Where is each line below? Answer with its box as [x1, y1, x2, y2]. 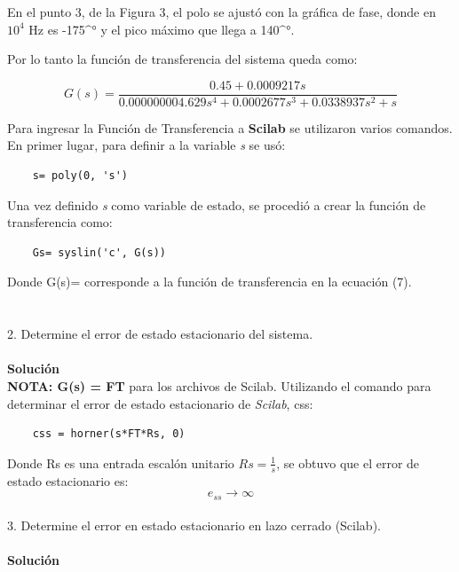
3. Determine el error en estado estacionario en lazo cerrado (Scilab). [7, 516, 381, 535]
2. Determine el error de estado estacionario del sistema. [7, 325, 313, 343]
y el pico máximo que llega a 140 [100, 20, 280, 38]
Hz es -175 [28, 20, 85, 38]
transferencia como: [7, 213, 113, 231]
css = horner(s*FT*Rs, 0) [32, 427, 186, 441]
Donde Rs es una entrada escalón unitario [7, 453, 234, 472]
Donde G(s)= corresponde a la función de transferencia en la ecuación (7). [7, 272, 412, 291]
